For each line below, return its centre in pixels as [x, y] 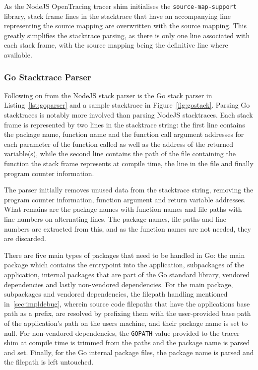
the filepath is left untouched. [49, 362]
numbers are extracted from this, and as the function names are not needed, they [128, 228]
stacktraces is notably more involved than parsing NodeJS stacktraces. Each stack [129, 115]
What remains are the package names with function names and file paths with [123, 209]
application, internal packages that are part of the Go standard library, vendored [127, 274]
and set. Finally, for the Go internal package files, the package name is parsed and [129, 352]
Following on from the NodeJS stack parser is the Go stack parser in [108, 95]
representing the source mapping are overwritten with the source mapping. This [126, 26]
